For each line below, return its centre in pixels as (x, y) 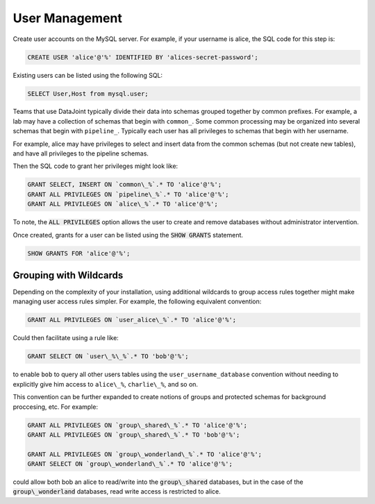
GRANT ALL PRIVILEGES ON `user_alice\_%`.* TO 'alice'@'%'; (132, 320)
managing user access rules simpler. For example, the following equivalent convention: (137, 301)
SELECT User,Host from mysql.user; (88, 93)
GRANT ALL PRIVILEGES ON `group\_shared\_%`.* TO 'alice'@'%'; (137, 425)
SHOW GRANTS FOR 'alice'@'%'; (79, 253)
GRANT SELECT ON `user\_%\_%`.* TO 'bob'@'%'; (108, 356)
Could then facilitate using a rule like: (66, 338)
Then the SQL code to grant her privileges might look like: (95, 166)
